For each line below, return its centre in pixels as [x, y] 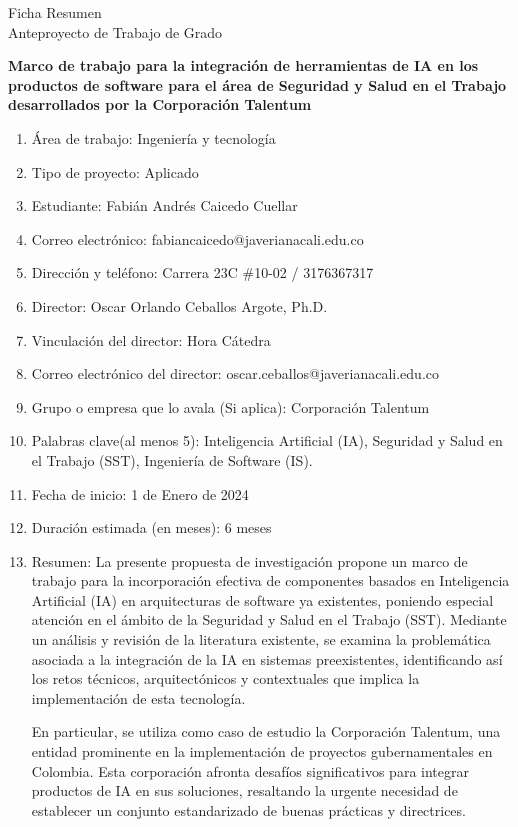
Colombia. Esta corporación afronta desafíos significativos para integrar [250, 770]
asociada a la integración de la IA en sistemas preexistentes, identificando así [267, 658]
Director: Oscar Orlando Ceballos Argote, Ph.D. [179, 305]
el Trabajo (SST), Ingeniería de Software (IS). [172, 459]
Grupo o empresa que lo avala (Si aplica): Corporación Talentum [230, 406]
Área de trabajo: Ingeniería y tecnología [153, 137]
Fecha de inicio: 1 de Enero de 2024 [140, 493]
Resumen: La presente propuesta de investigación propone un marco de [249, 560]
